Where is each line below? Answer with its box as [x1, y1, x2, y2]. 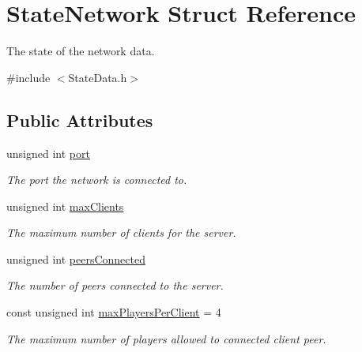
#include [6, 69, 51, 85]
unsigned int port [6, 144, 90, 161]
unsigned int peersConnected [6, 250, 145, 267]
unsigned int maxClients [6, 197, 124, 214]
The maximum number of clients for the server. [6, 224, 236, 241]
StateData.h [68, 69, 127, 85]
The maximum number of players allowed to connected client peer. [6, 330, 326, 346]
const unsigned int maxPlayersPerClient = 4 [6, 304, 221, 320]
